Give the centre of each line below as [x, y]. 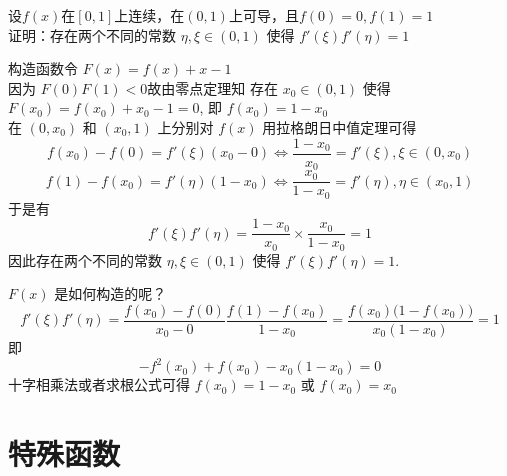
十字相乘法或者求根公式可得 [99, 384]
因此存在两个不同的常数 [85, 259]
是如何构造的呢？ [110, 293]
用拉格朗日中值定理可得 [339, 126]
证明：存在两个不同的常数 [92, 34]
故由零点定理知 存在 [212, 87]
